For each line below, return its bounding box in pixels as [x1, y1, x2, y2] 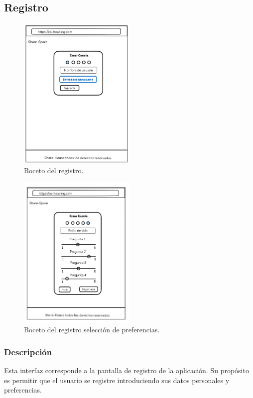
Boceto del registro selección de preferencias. [24, 324, 160, 335]
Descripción [4, 345, 52, 358]
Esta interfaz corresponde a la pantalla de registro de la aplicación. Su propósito [4, 365, 249, 376]
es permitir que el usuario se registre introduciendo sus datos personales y [4, 375, 230, 385]
